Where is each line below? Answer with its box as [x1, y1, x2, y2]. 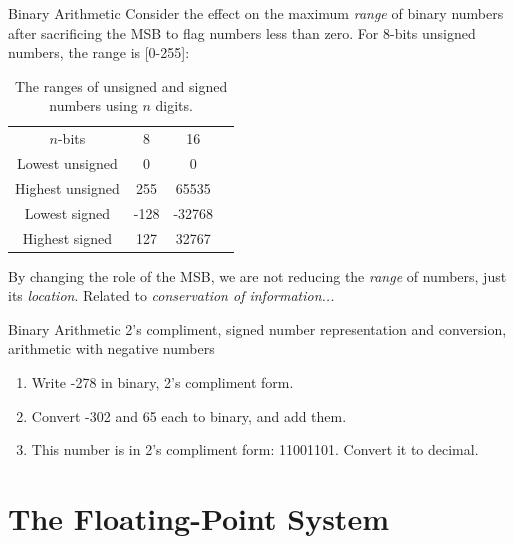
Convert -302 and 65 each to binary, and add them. [31, 405, 347, 426]
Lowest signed [24, 202, 110, 223]
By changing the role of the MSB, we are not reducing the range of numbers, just [8, 265, 507, 286]
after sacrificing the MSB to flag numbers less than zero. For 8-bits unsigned [8, 22, 476, 43]
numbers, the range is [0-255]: [8, 42, 190, 63]
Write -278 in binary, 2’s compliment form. [31, 372, 294, 393]
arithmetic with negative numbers [8, 338, 215, 359]
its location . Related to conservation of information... [8, 285, 335, 306]
